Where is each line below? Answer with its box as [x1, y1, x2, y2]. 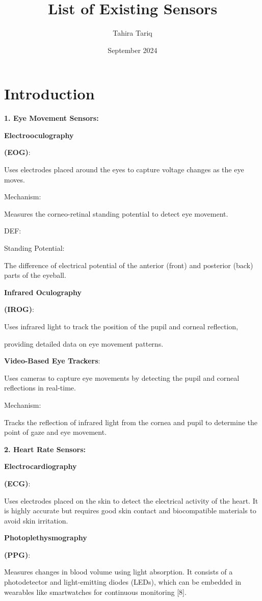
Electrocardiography [4, 461, 77, 472]
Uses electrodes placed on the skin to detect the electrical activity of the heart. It [4, 495, 258, 506]
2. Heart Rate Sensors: [4, 443, 86, 454]
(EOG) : [4, 147, 31, 158]
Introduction [4, 83, 95, 104]
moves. [4, 174, 25, 185]
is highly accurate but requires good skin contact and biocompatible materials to [4, 505, 256, 516]
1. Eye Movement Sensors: [4, 113, 99, 123]
